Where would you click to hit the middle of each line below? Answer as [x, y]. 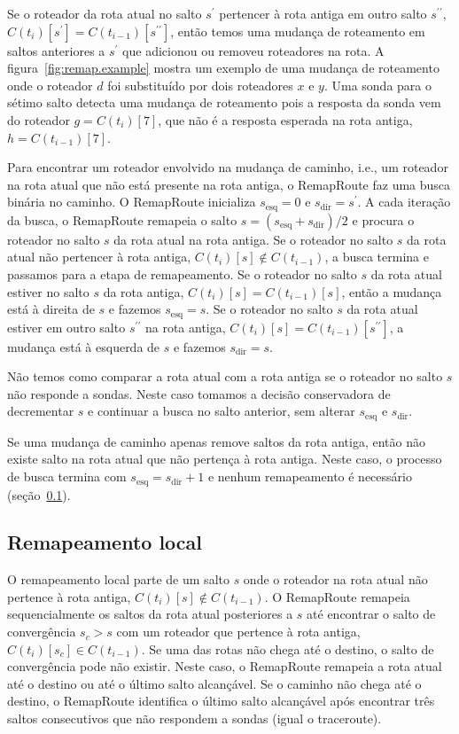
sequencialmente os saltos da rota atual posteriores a [150, 614]
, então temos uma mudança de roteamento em [298, 31]
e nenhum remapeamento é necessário [310, 476]
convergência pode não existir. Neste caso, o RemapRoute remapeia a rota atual [225, 666]
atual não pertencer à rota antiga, [99, 257]
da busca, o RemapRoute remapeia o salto [122, 219]
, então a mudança [392, 291]
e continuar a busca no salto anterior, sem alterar [222, 411]
